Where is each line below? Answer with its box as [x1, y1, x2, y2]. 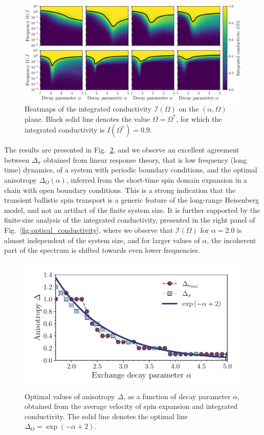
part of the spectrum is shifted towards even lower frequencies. [4, 245, 200, 255]
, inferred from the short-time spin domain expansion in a [66, 175, 248, 185]
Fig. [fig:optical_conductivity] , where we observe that [4, 225, 173, 235]
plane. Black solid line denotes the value [25, 113, 150, 124]
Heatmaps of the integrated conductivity [25, 103, 152, 114]
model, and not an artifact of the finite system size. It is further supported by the [4, 204, 260, 215]
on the [179, 103, 199, 114]
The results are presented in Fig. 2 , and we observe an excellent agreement [4, 144, 239, 155]
